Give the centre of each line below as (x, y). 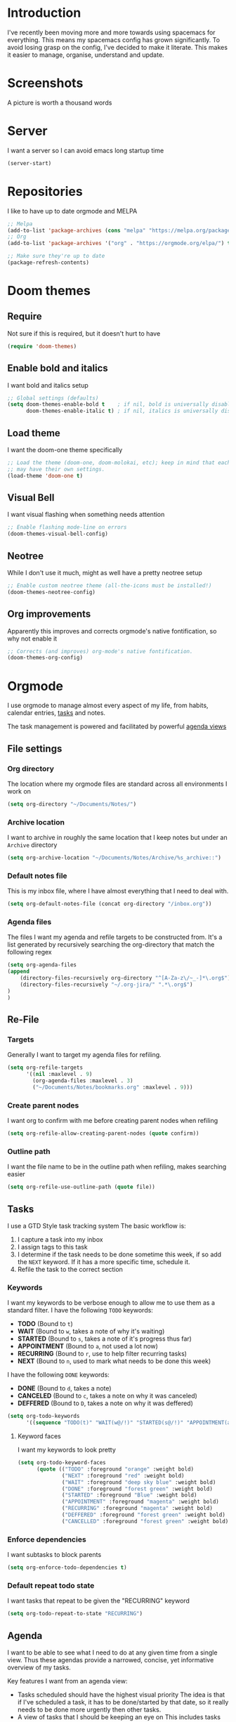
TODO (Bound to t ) (45, 1324)
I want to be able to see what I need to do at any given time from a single (112, 1652)
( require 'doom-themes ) (42, 346)
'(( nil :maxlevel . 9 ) (59, 1074)
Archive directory (32, 845)
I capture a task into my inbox (60, 1240)
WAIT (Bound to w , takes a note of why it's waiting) (91, 1332)
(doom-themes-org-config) (45, 658)
